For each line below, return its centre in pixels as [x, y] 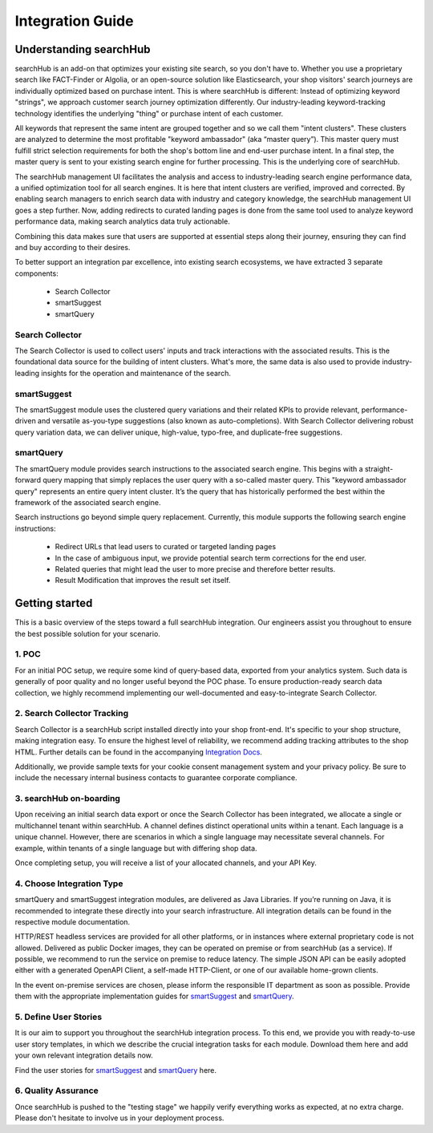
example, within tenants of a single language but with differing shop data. [136, 848]
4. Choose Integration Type [69, 884]
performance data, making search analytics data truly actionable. [122, 221]
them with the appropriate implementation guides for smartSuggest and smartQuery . [154, 996]
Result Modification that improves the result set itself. [143, 581]
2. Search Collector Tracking [71, 714]
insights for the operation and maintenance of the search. [136, 373]
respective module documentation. [73, 921]
